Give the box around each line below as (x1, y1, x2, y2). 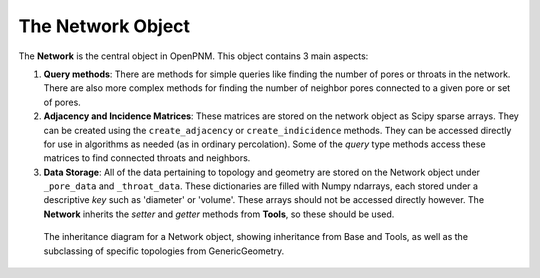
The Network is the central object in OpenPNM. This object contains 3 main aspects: (18, 50, 369, 62)
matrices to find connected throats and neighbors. (43, 152, 251, 164)
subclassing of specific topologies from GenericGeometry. (43, 245, 285, 257)
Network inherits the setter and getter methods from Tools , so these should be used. (43, 208, 395, 220)
